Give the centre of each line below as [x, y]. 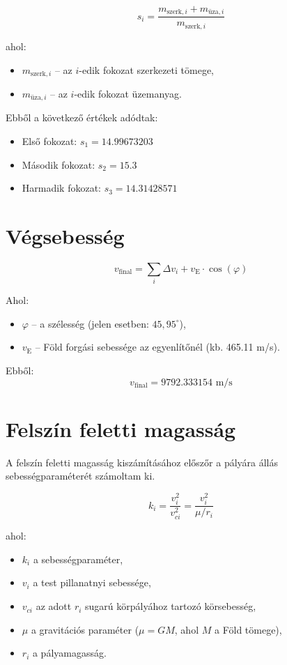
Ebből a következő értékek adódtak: [82, 117]
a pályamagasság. [69, 653]
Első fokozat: [49, 141]
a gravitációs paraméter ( [85, 629]
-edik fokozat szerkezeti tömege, [147, 69]
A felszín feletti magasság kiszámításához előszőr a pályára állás [142, 462]
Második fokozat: [59, 164]
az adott [54, 606]
